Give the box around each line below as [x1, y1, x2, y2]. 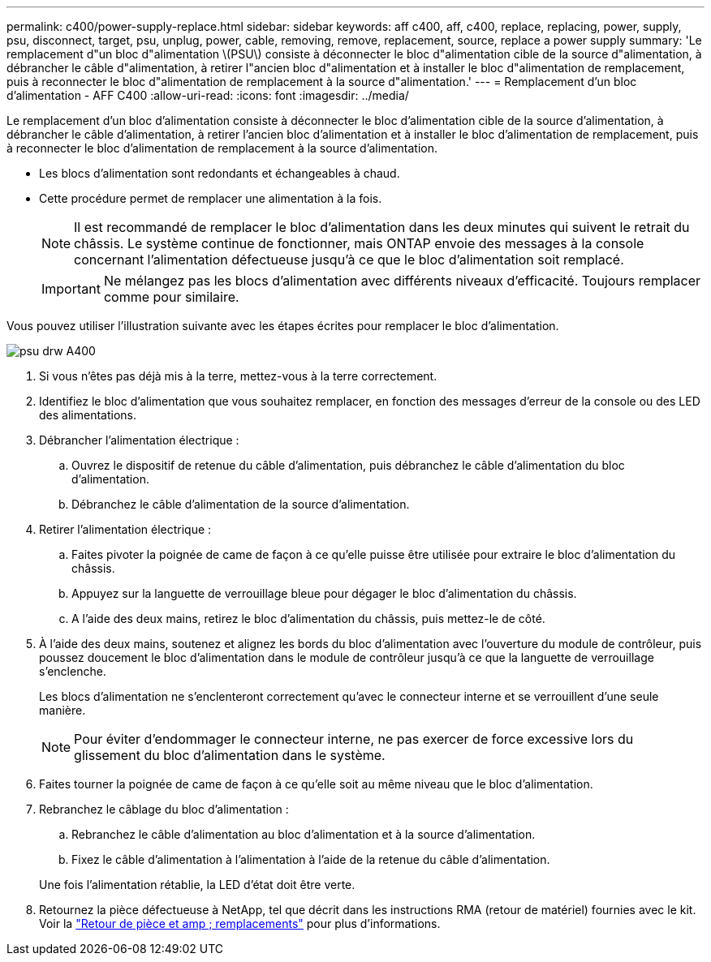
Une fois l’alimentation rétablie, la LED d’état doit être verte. [39, 878, 355, 891]
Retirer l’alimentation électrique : [39, 522, 212, 536]
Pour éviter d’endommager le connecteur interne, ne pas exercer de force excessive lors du [74, 731, 634, 747]
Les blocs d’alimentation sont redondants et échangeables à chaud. [39, 166, 400, 180]
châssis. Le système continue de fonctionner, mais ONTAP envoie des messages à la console [74, 235, 644, 251]
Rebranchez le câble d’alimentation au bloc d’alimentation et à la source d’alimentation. [71, 827, 536, 841]
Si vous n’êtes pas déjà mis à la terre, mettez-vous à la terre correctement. [39, 369, 437, 383]
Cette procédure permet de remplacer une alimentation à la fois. [39, 191, 382, 205]
